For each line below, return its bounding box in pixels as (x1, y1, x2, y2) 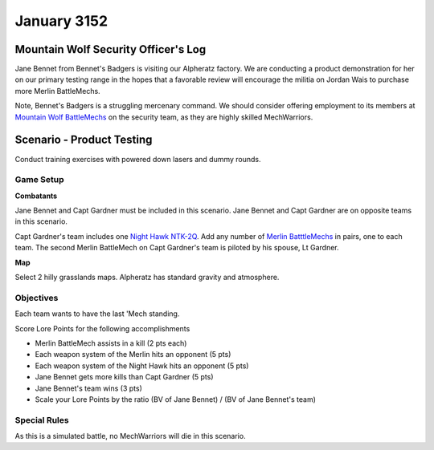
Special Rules (14, 414, 69, 425)
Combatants (14, 191, 58, 201)
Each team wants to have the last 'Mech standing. (14, 309, 180, 318)
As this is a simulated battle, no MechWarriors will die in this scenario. (14, 432, 246, 441)
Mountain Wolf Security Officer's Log (14, 43, 207, 56)
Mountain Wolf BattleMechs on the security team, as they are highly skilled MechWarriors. (14, 112, 313, 122)
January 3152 (14, 12, 108, 30)
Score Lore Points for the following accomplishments (14, 323, 190, 333)
